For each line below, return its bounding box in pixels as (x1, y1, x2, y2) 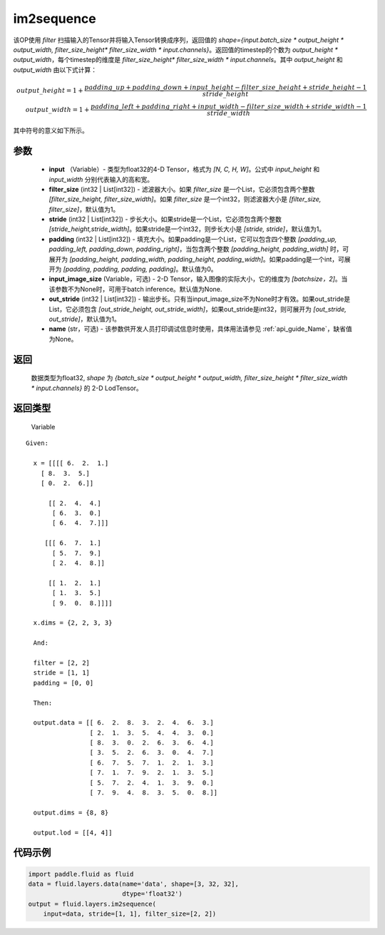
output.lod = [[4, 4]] (33, 828, 113, 837)
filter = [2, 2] (33, 658, 91, 667)
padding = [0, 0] (33, 678, 94, 687)
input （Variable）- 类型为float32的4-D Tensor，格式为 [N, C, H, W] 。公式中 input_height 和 (48, 165, 320, 174)
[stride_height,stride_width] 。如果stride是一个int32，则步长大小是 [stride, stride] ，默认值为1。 (48, 225, 326, 233)
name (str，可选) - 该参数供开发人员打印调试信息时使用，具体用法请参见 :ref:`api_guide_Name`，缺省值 (48, 325, 352, 333)
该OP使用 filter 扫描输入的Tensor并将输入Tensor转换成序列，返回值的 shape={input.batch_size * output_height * (13, 36, 344, 44)
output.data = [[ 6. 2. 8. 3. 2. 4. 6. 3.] (33, 719, 214, 727)
